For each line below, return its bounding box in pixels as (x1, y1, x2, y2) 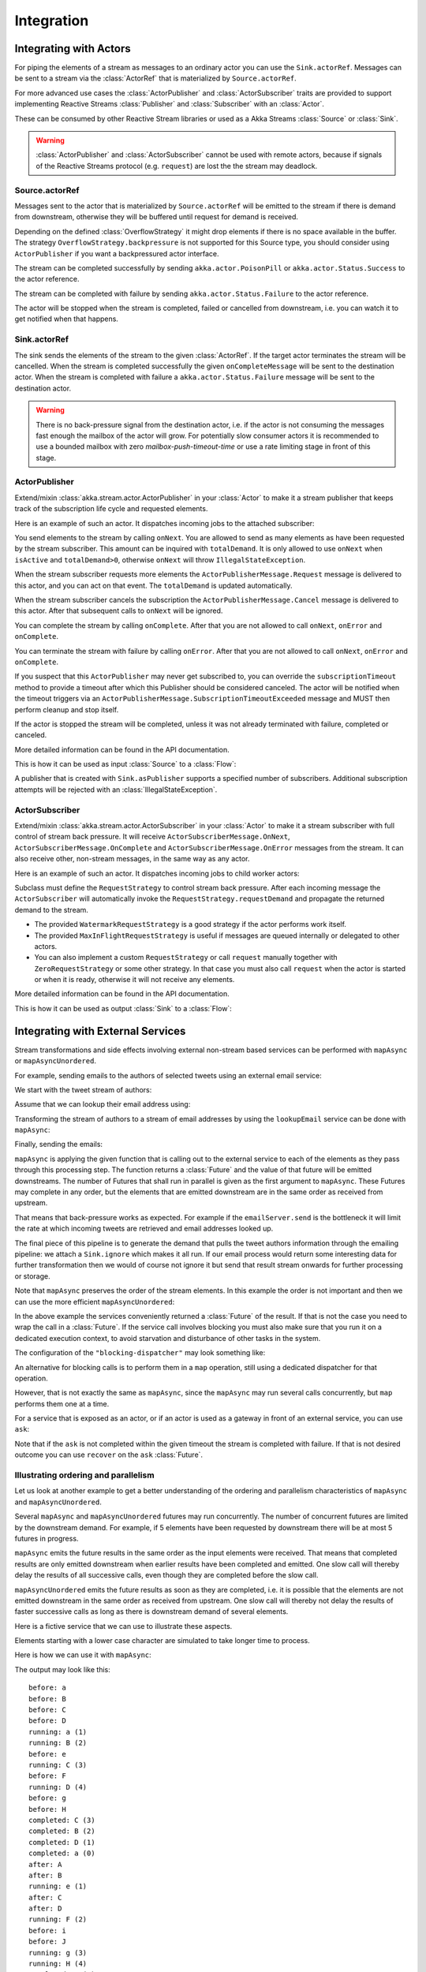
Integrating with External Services (14, 1024, 186, 1037)
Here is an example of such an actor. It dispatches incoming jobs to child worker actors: (14, 868, 300, 878)
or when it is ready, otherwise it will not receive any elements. (34, 975, 235, 984)
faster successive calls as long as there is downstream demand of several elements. (14, 1607, 289, 1616)
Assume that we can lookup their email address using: (14, 1100, 191, 1109)
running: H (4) (28, 1959, 88, 1968)
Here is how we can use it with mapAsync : (14, 1650, 151, 1660)
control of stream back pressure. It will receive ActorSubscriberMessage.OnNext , (14, 832, 291, 842)
